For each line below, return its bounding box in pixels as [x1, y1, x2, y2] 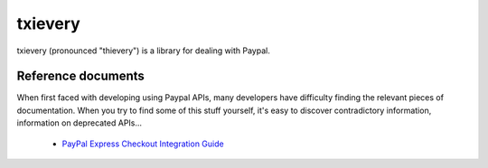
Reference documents [16, 69, 145, 84]
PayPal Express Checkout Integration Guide [61, 138, 225, 149]
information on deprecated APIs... [16, 117, 143, 128]
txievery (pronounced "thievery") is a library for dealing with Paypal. [16, 45, 270, 56]
